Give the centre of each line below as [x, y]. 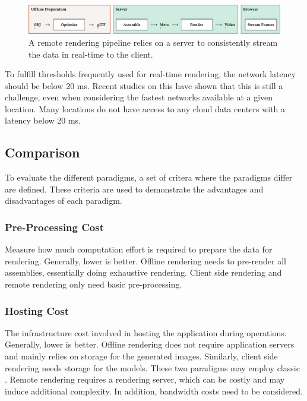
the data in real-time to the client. [91, 54]
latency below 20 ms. [43, 120]
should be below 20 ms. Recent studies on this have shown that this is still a [144, 85]
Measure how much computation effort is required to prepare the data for [139, 249]
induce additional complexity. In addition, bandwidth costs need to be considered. [154, 391]
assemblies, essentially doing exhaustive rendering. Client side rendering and [143, 272]
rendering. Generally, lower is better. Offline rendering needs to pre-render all [145, 261]
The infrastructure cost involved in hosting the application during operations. [146, 332]
